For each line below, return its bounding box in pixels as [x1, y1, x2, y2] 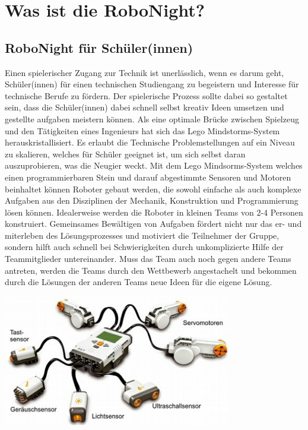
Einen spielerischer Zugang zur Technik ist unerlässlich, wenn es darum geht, [5, 66, 284, 78]
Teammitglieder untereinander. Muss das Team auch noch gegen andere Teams [5, 252, 291, 265]
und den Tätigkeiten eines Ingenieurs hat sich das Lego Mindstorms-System [5, 124, 280, 137]
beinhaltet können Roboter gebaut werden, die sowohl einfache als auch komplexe [5, 182, 301, 195]
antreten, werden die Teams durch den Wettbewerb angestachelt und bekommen [5, 264, 297, 276]
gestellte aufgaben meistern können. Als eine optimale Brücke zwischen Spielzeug [5, 112, 299, 125]
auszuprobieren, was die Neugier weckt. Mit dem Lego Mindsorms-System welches [5, 159, 303, 172]
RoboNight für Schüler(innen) [5, 38, 193, 56]
